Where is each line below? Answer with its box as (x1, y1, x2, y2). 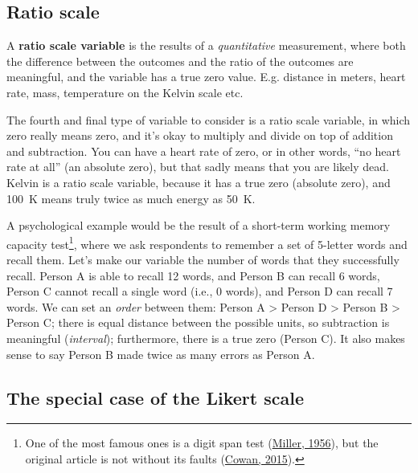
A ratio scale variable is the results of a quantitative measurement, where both (6, 37, 406, 54)
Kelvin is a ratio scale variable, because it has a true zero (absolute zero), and (6, 173, 391, 190)
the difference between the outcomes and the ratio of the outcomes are (6, 52, 354, 69)
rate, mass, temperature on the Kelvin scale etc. (6, 84, 244, 100)
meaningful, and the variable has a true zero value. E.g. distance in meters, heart (6, 68, 406, 85)
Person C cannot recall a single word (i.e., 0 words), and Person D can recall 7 (6, 283, 393, 300)
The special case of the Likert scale (6, 385, 304, 410)
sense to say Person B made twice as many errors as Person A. (6, 345, 315, 362)
